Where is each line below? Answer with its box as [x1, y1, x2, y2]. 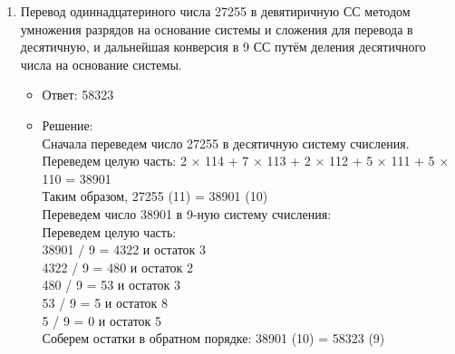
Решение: [42, 115, 93, 134]
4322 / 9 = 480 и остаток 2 [42, 257, 194, 276]
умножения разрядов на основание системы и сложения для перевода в [20, 19, 413, 38]
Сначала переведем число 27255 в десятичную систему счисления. [42, 133, 410, 152]
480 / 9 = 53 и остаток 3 [42, 275, 181, 294]
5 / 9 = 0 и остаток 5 [42, 311, 162, 330]
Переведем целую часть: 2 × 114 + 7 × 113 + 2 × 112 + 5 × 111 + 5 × [42, 151, 450, 170]
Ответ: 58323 [42, 85, 114, 104]
